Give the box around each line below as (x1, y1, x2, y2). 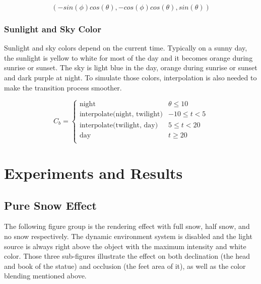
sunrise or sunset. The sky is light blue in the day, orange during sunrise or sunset (4, 62, 257, 73)
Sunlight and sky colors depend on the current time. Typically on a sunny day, (4, 42, 247, 53)
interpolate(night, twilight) (79, 111, 163, 118)
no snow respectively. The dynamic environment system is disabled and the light (4, 231, 252, 241)
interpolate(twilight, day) (79, 121, 158, 129)
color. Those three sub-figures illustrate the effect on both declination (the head (4, 251, 250, 261)
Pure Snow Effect (4, 197, 97, 213)
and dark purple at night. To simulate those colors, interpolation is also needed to (4, 72, 257, 82)
